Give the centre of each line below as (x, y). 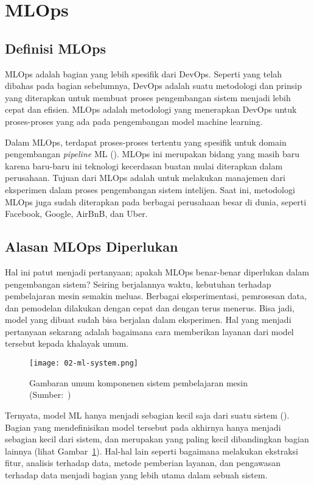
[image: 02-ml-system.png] (84, 363)
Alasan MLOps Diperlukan (92, 246)
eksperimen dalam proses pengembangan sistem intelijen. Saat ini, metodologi (150, 189)
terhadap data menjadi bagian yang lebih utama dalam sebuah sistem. (136, 474)
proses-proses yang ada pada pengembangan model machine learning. (134, 121)
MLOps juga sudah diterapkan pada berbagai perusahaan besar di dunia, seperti (156, 201)
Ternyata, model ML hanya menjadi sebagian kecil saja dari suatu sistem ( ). (147, 415)
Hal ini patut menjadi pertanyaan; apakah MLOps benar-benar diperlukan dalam (157, 271)
